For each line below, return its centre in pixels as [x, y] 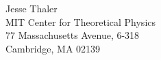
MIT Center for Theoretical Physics [81, 21]
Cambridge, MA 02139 [53, 48]
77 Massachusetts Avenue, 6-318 [73, 35]
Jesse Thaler [32, 8]
